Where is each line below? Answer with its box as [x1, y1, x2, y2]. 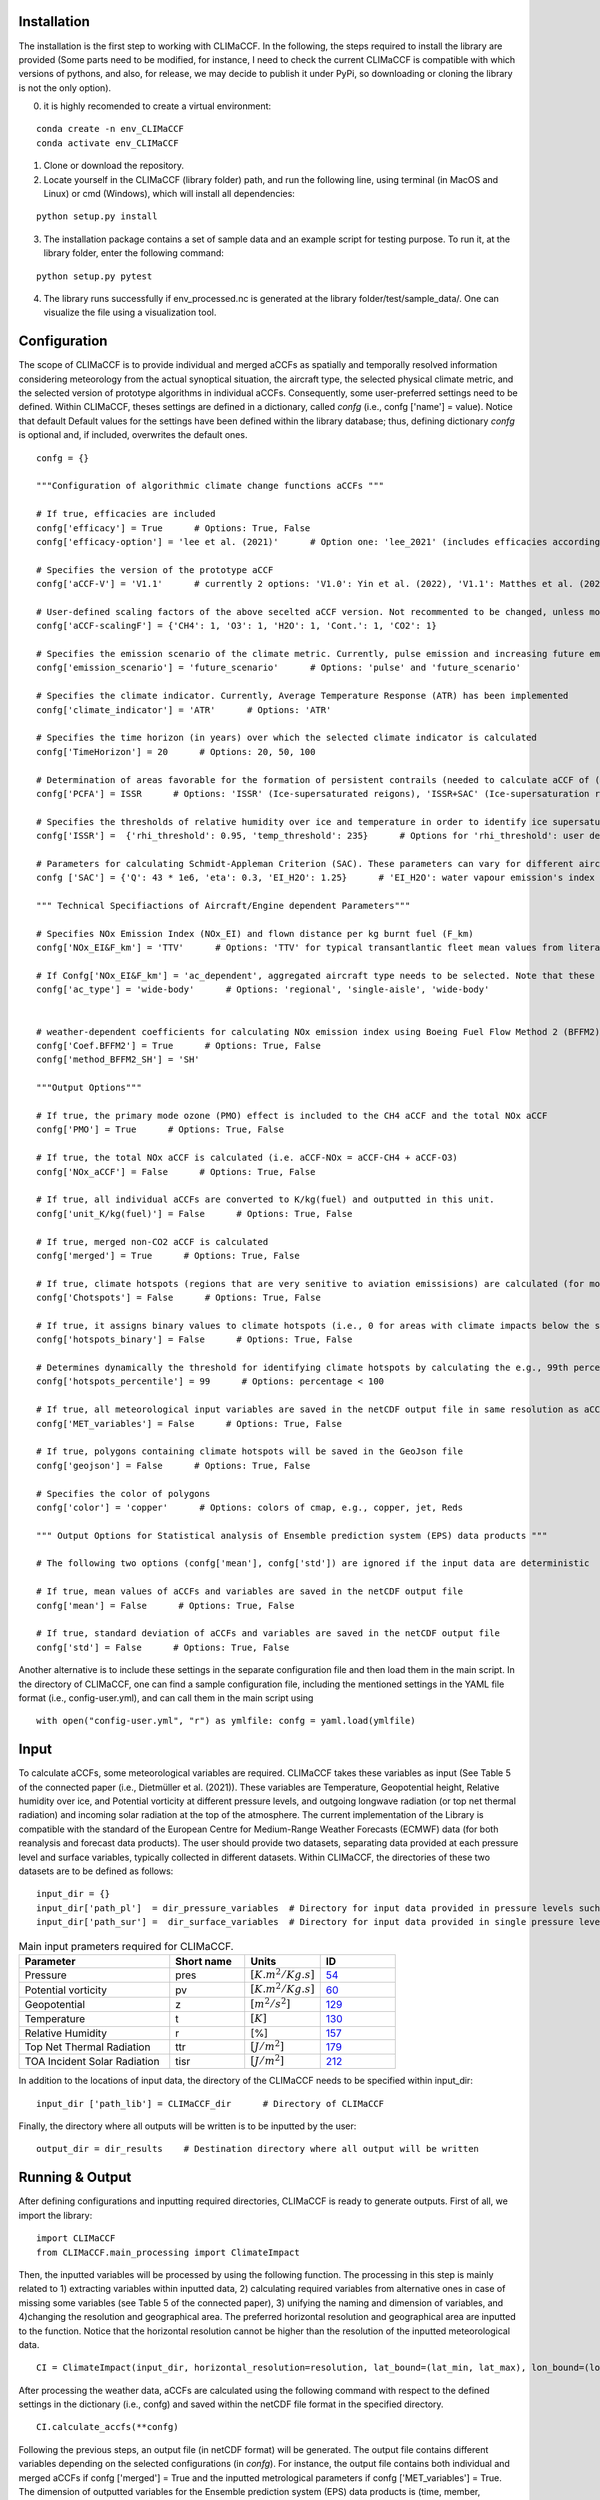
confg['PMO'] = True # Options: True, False [36, 1124, 285, 1135]
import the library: [18, 2209, 93, 2221]
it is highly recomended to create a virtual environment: [43, 100, 272, 112]
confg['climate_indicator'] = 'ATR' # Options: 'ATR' [36, 704, 332, 715]
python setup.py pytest [36, 270, 153, 282]
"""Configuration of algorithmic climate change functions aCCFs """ [36, 480, 385, 492]
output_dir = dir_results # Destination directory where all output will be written [36, 2143, 480, 2155]
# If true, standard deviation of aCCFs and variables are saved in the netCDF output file [36, 1628, 500, 1639]
